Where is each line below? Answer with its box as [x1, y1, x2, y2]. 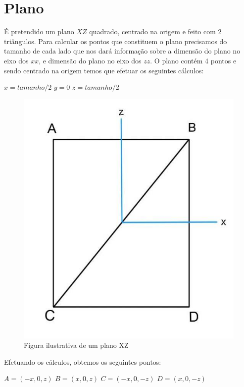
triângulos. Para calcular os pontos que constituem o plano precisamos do [4, 36, 227, 46]
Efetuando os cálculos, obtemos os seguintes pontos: [4, 356, 161, 367]
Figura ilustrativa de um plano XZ [24, 340, 129, 350]
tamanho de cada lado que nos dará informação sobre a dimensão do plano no [4, 46, 241, 56]
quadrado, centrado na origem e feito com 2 [89, 26, 222, 37]
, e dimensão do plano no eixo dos [39, 55, 142, 65]
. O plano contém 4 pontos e [150, 55, 237, 65]
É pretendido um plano [4, 26, 74, 37]
